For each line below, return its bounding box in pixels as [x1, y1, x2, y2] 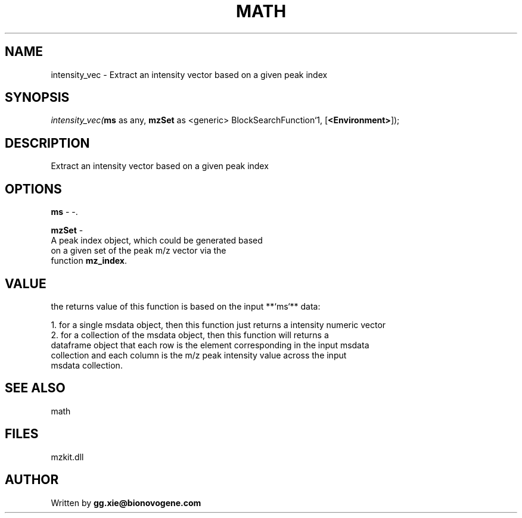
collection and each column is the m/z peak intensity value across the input [51, 350, 347, 360]
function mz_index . [51, 255, 127, 266]
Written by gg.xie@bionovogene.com [51, 497, 201, 508]
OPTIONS [5, 181, 62, 196]
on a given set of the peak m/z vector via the [51, 245, 226, 256]
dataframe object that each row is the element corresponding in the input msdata [51, 339, 369, 350]
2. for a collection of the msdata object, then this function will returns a [51, 329, 329, 340]
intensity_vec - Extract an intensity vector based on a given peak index [51, 69, 328, 80]
